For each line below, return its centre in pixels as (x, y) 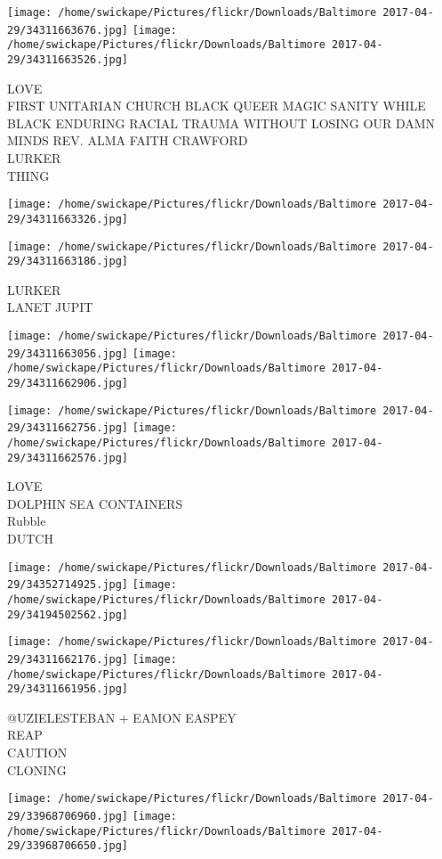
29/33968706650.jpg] (68, 846)
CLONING (37, 769)
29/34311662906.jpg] (68, 383)
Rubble (27, 521)
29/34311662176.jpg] (68, 659)
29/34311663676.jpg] (68, 30)
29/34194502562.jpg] (68, 614)
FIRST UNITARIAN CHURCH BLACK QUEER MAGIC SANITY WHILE (217, 106)
